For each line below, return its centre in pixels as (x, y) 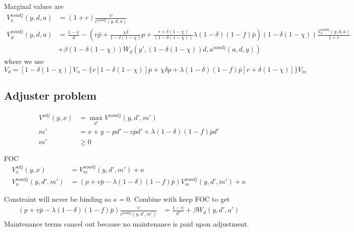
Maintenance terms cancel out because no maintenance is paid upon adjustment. (126, 223)
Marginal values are (34, 6)
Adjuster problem (50, 95)
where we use (24, 61)
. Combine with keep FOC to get (180, 199)
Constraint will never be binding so (58, 199)
